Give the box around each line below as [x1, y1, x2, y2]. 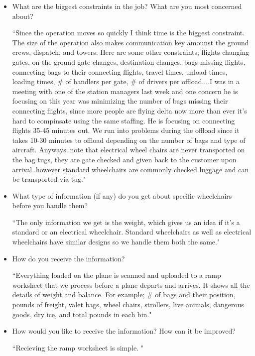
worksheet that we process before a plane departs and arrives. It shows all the [12, 279, 250, 290]
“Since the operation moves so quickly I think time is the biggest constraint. [12, 27, 245, 38]
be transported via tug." [12, 174, 86, 184]
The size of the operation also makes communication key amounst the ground [12, 37, 249, 47]
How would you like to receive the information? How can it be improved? [12, 326, 236, 336]
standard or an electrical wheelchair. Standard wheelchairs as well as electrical [12, 227, 252, 237]
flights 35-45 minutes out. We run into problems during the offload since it [12, 125, 240, 135]
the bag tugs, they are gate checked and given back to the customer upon [12, 154, 237, 164]
